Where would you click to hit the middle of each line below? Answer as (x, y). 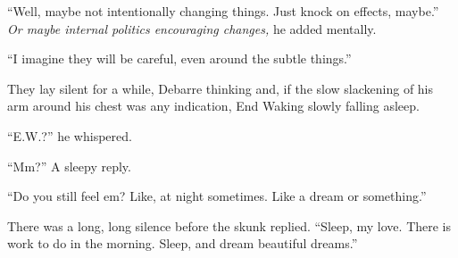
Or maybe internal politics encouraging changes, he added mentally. (192, 28)
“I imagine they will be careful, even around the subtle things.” (179, 58)
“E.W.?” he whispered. (70, 135)
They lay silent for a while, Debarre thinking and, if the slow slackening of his (221, 88)
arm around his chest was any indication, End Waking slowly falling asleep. (213, 106)
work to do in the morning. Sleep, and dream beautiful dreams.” (183, 243)
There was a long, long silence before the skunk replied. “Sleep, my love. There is (229, 225)
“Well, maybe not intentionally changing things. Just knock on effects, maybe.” (223, 11)
